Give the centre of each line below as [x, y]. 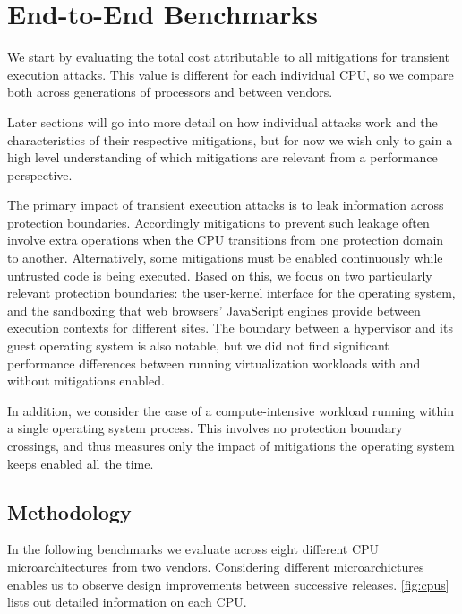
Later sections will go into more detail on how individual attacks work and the [222, 121]
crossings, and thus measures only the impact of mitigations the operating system [231, 445]
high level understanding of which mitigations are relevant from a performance [222, 157]
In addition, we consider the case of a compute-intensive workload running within [231, 410]
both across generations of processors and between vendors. [170, 92]
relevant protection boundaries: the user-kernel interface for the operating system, [231, 293]
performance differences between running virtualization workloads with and [214, 363]
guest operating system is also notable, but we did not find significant [198, 346]
